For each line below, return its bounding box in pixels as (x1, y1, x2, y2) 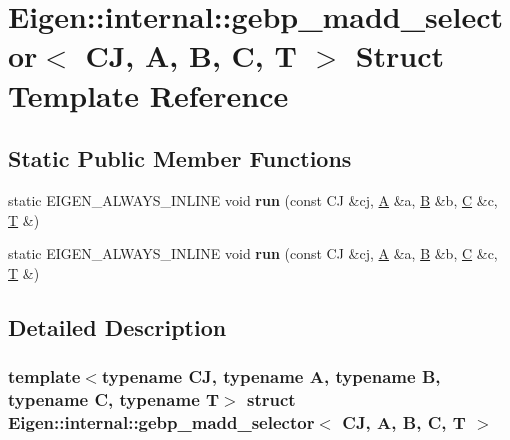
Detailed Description (8, 311, 227, 342)
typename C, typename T (8, 386, 220, 411)
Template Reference (8, 74, 289, 115)
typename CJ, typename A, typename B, (101, 364, 441, 389)
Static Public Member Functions (8, 143, 352, 174)
